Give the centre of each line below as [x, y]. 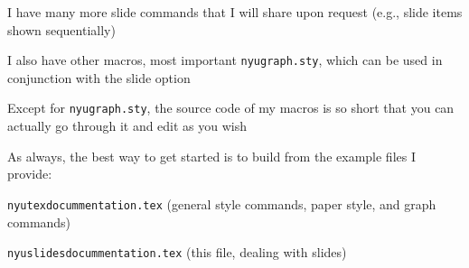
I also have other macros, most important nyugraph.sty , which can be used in [225, 60]
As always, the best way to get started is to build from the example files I [211, 156]
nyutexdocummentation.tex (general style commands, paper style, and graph [222, 203]
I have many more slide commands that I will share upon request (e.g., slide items [235, 12]
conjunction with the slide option [99, 77]
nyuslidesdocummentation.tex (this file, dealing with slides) [177, 252]
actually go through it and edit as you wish [127, 126]
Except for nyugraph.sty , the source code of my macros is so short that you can [231, 108]
